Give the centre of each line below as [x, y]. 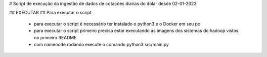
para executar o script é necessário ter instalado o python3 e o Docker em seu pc [117, 24]
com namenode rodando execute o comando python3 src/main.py [101, 44]
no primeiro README [55, 37]
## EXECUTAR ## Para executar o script [50, 13]
